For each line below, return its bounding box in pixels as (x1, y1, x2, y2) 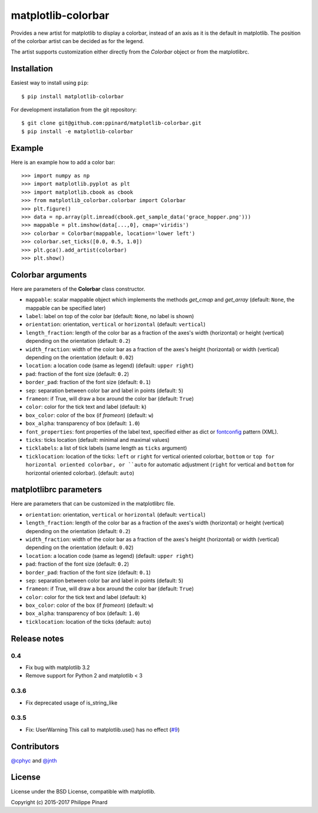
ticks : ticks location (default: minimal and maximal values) (25, 436, 170, 443)
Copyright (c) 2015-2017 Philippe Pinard (11, 798, 108, 805)
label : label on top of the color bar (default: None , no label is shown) (25, 313, 194, 320)
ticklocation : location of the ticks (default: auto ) (25, 618, 151, 625)
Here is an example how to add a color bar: (11, 158, 115, 166)
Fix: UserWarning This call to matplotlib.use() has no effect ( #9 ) (25, 726, 180, 733)
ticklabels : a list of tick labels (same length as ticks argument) (25, 445, 187, 452)
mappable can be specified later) (25, 304, 106, 312)
